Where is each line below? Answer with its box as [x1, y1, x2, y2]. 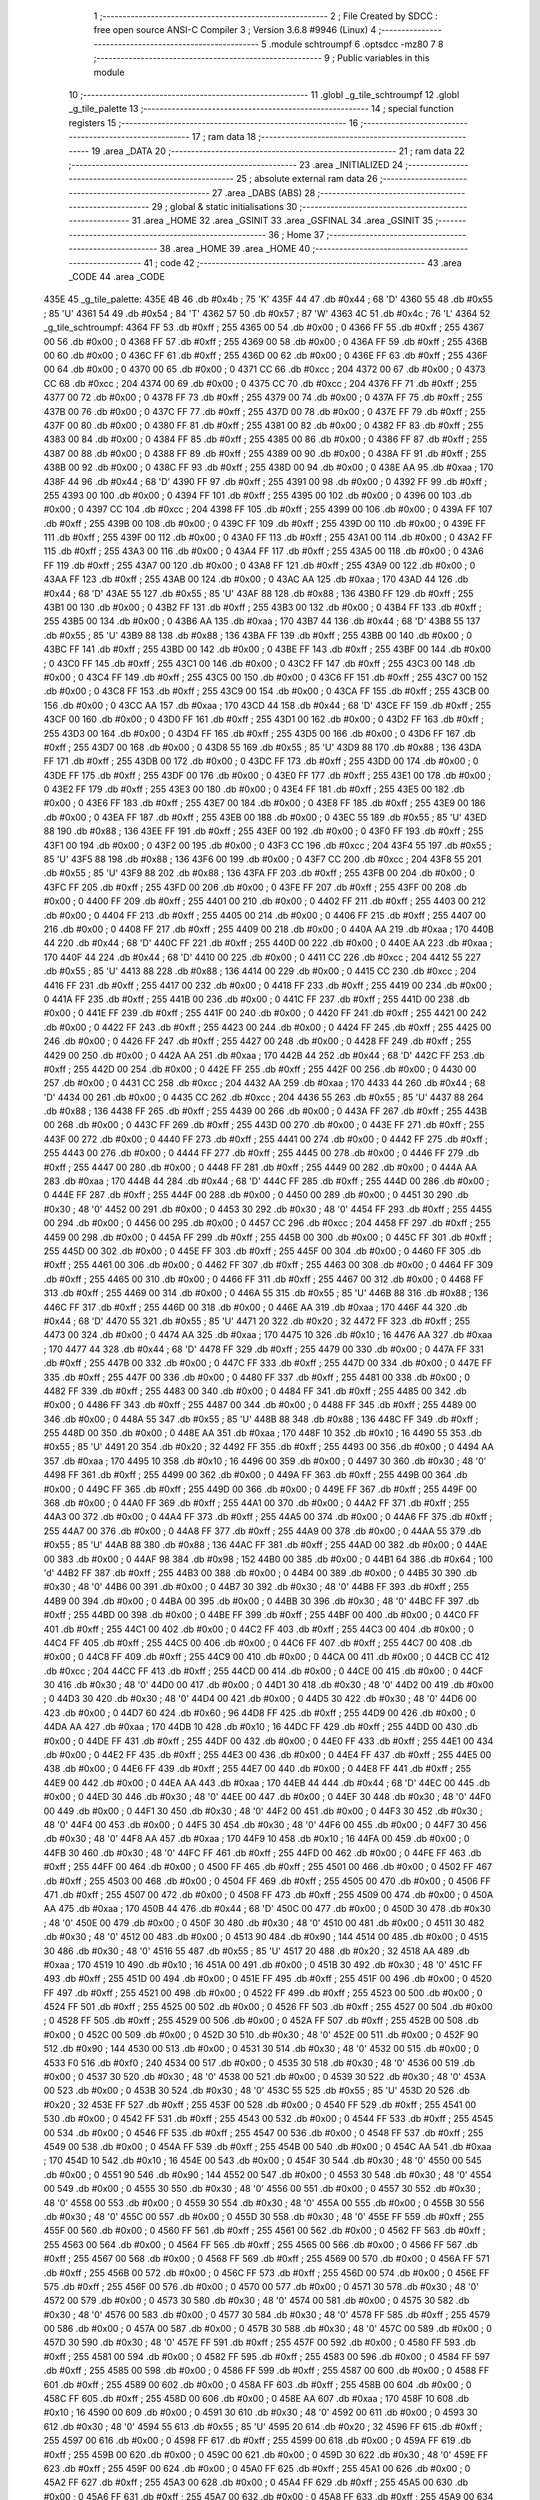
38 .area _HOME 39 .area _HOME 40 [159, 243, 310, 255]
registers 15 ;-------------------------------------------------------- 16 [68, 116, 359, 129]
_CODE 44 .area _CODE [68, 271, 165, 283]
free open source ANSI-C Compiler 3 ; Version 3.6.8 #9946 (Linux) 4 [93, 24, 377, 36]
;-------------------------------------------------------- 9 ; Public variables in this [93, 52, 430, 64]
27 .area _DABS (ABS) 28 [211, 186, 316, 199]
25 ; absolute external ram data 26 [235, 173, 379, 185]
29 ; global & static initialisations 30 [151, 201, 298, 213]
